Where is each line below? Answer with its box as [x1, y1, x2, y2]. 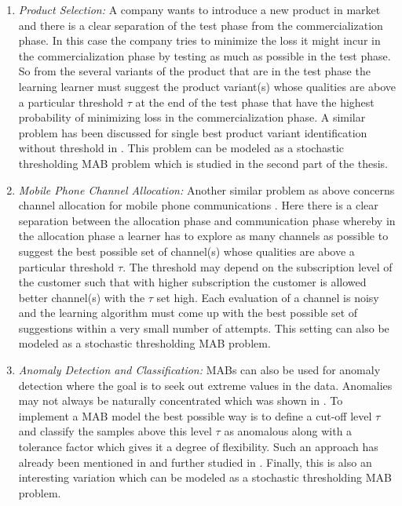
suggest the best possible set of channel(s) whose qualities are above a [18, 242, 355, 259]
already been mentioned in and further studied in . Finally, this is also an [18, 453, 372, 470]
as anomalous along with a [224, 423, 353, 439]
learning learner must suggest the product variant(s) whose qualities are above [18, 78, 396, 94]
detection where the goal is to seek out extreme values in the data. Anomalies [18, 377, 393, 393]
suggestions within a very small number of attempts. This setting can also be [18, 319, 389, 336]
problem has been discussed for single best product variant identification [18, 124, 367, 140]
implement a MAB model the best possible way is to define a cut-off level [18, 407, 372, 424]
